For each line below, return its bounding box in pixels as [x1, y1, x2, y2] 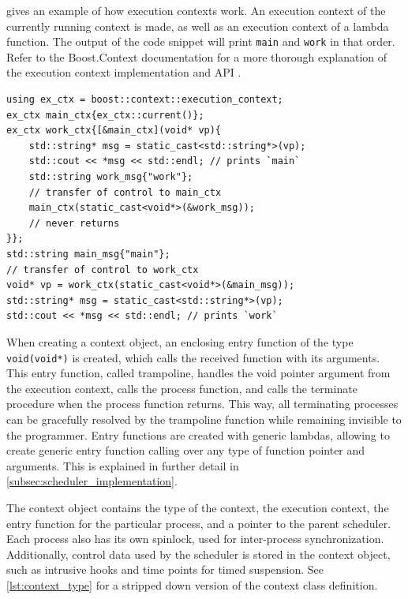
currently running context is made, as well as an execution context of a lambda [6, 17, 389, 34]
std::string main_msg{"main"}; [6, 248, 170, 260]
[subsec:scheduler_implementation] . [6, 473, 178, 489]
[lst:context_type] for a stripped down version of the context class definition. [6, 576, 378, 593]
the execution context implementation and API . [6, 64, 241, 80]
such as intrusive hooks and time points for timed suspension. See [6, 561, 324, 578]
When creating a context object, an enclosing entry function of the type [6, 333, 354, 350]
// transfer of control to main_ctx [28, 186, 222, 198]
